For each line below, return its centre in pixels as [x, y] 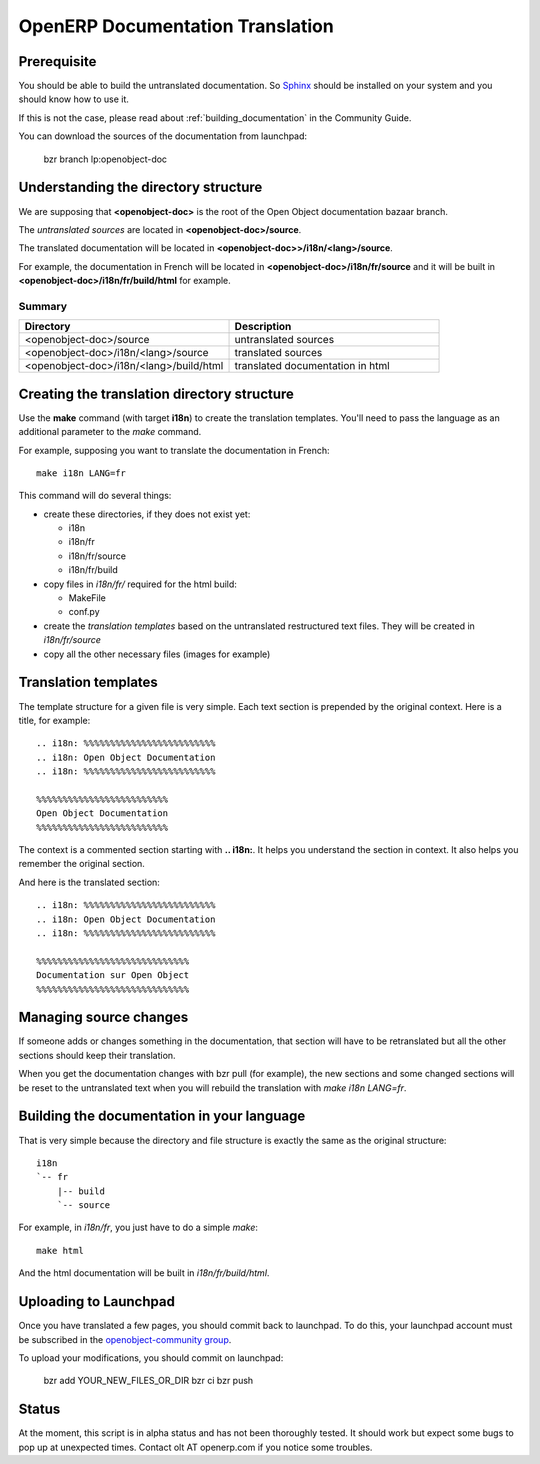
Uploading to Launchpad [96, 1301]
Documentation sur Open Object [113, 975]
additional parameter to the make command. [110, 432]
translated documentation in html [312, 366]
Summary [43, 306]
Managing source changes [103, 1017]
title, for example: [54, 720]
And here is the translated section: [89, 882]
